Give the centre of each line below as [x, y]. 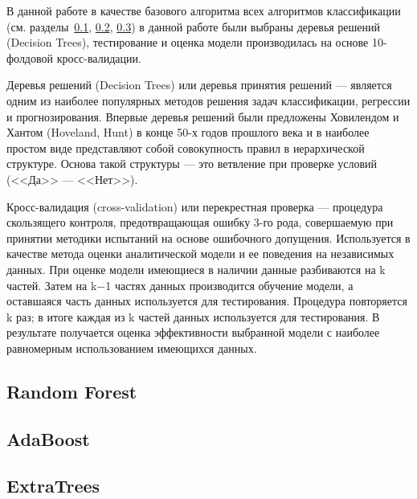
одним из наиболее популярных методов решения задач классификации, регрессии [208, 100]
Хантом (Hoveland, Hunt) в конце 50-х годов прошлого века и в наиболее [188, 132]
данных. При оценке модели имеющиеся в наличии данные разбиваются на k [196, 269]
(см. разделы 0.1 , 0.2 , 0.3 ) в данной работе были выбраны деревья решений [194, 26]
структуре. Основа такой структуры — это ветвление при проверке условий [192, 164]
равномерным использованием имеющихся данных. [132, 348]
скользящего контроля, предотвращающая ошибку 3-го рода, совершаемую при [200, 222]
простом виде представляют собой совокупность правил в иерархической [186, 147]
